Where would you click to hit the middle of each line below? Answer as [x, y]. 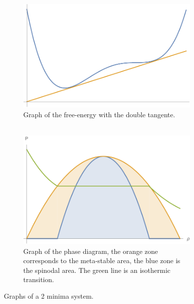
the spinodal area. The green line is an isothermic [97, 270]
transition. [39, 279]
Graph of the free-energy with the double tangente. [99, 114]
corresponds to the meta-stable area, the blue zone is [102, 260]
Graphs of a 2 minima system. [49, 295]
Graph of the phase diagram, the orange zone [91, 251]
